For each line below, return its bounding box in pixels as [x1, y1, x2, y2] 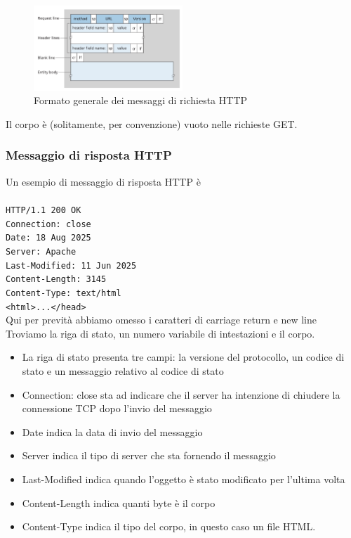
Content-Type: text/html [6, 288, 121, 298]
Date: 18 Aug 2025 [6, 233, 91, 243]
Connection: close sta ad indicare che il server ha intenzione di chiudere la [22, 387, 340, 402]
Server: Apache [6, 246, 77, 257]
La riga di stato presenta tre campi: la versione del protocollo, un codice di [22, 350, 345, 364]
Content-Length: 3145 [6, 274, 107, 285]
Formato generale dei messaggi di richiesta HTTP [34, 93, 248, 108]
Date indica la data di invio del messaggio [22, 424, 203, 439]
